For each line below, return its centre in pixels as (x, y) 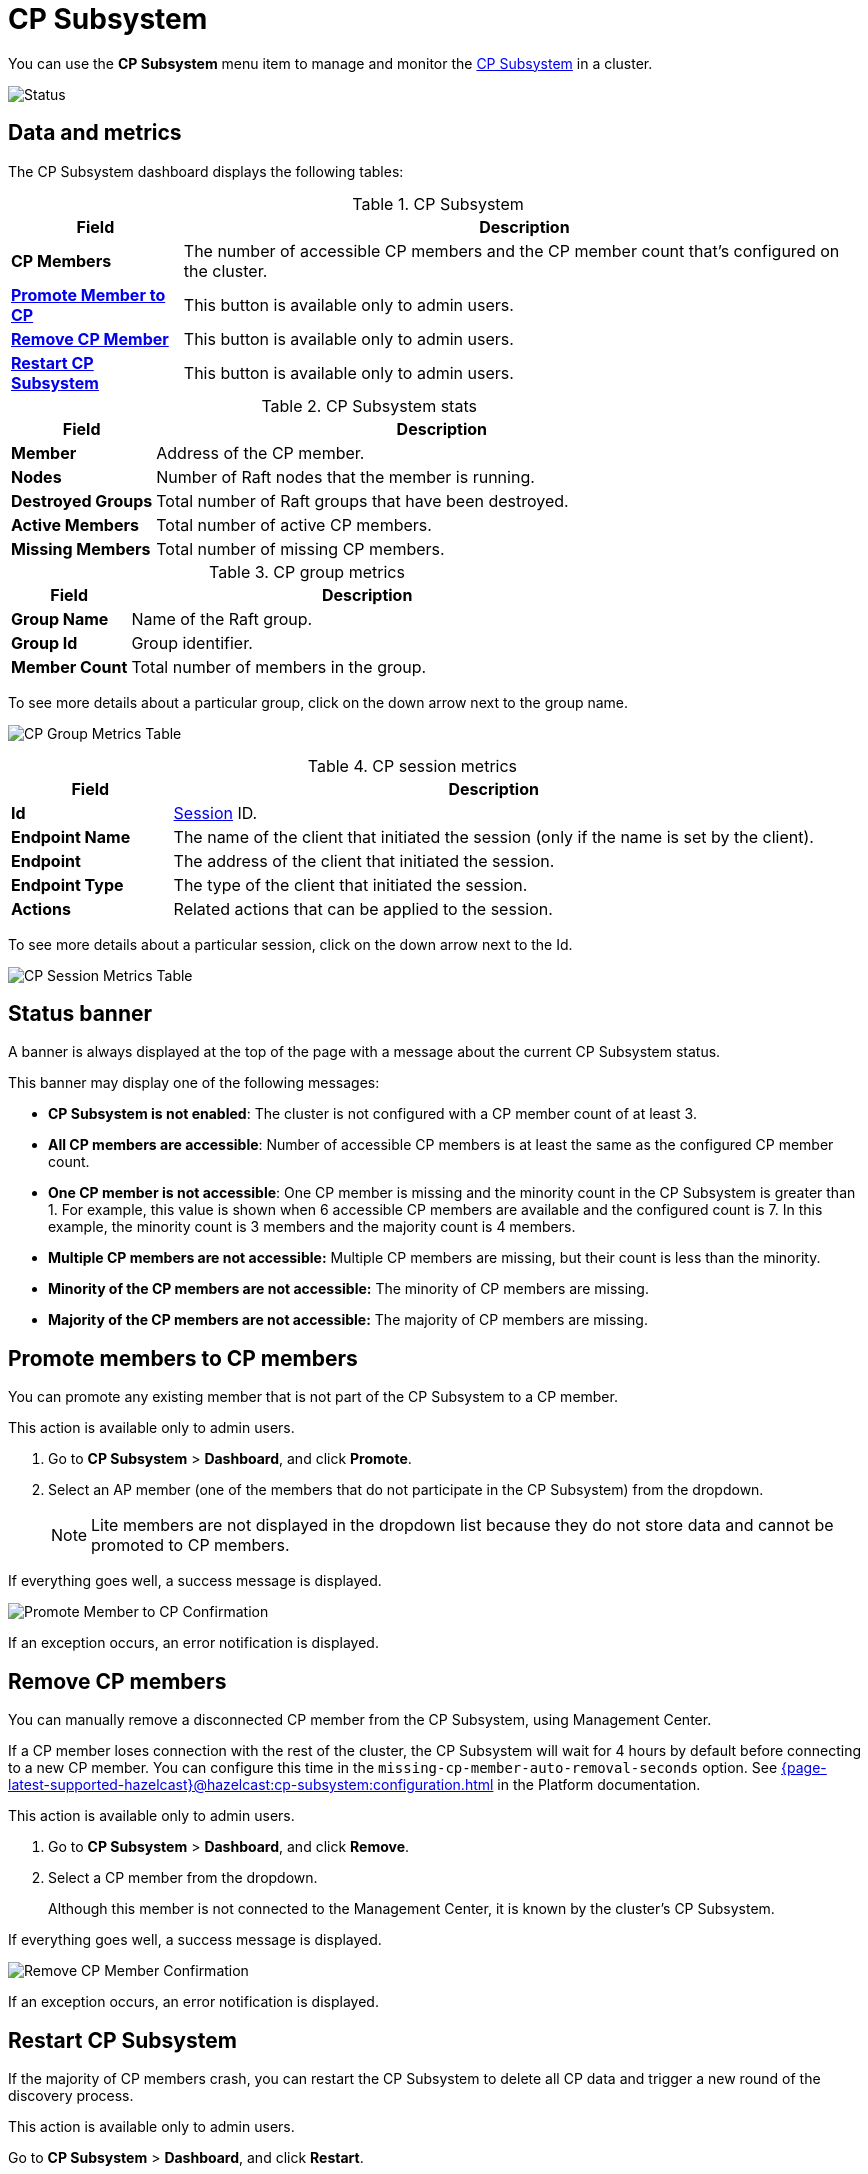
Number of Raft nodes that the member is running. (345, 476)
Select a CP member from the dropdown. (183, 1878)
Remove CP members (117, 1681)
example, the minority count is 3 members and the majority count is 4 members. (312, 1227)
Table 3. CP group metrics (307, 571)
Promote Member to (88, 294)
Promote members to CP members (183, 1358)
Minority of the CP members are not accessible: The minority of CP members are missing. (348, 1289)
